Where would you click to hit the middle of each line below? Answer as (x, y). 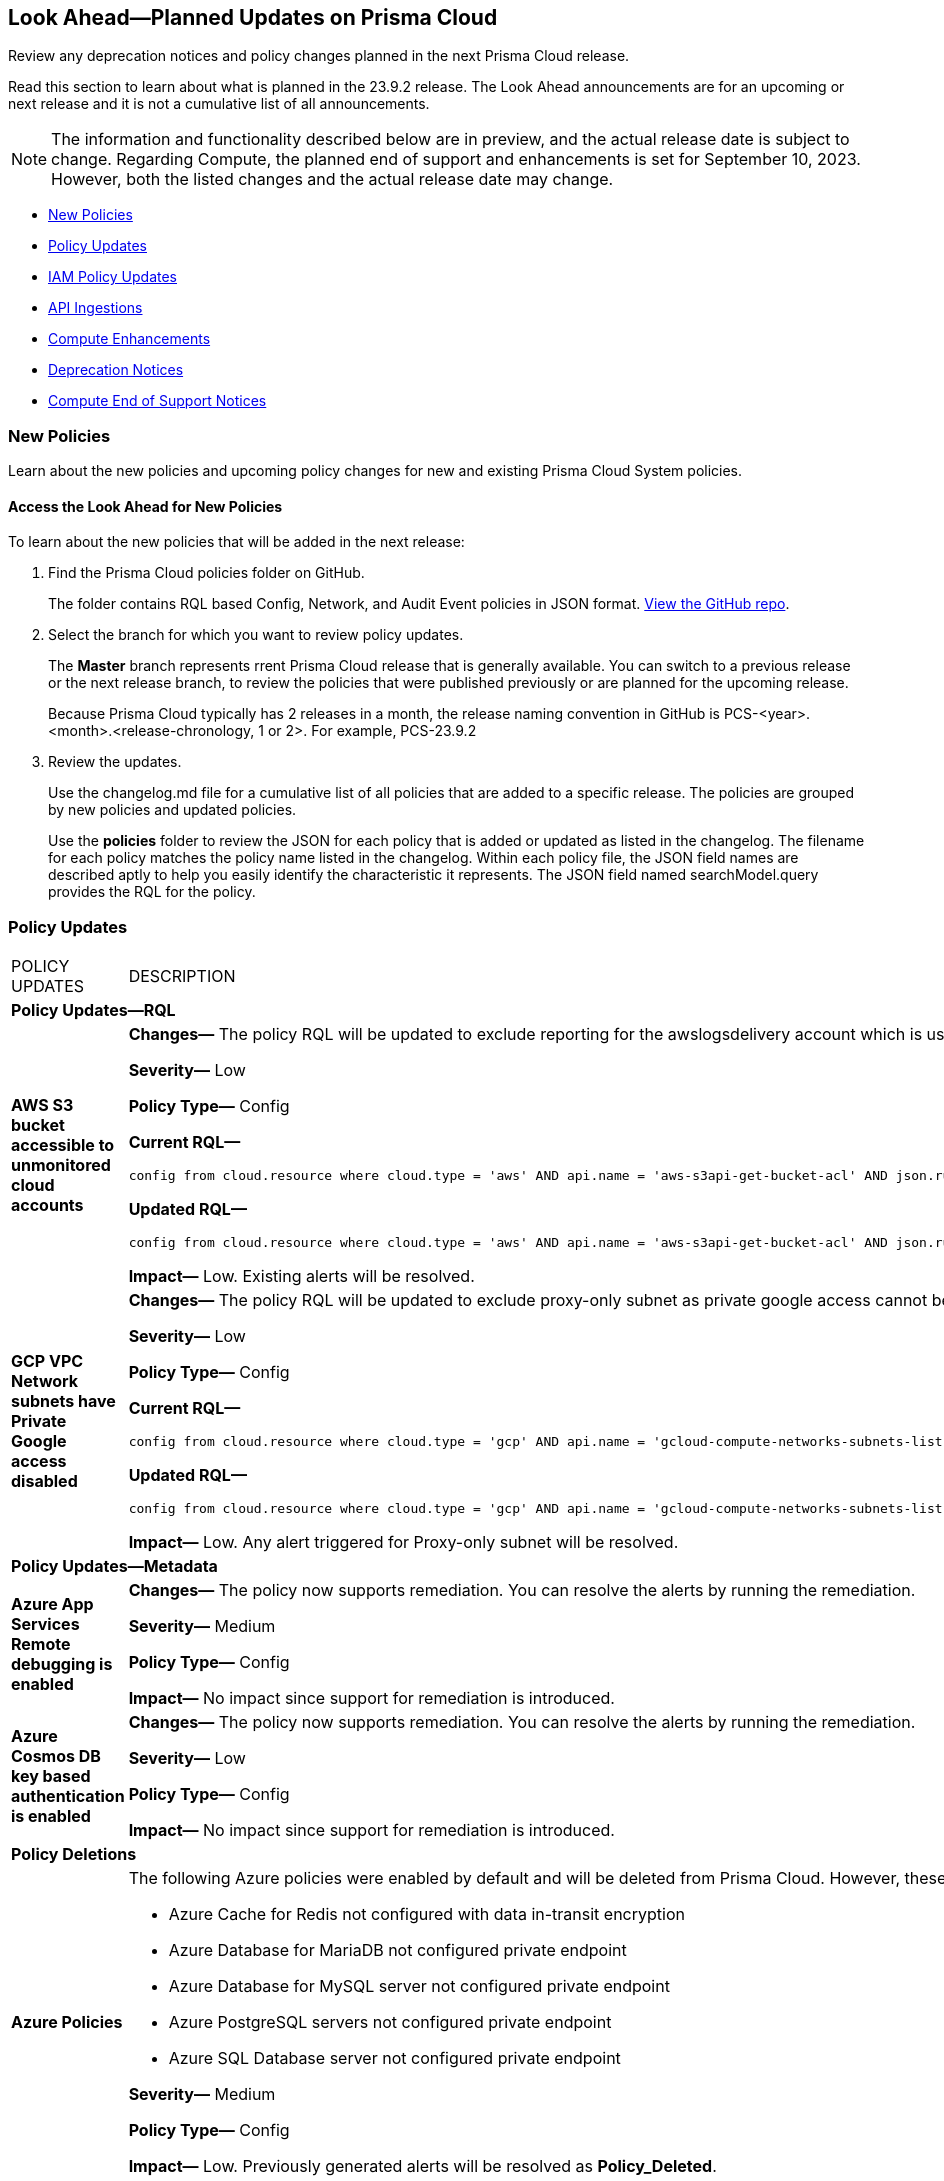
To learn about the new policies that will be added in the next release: (236, 542)
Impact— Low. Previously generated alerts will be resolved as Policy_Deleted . (422, 2166)
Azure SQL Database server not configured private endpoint (394, 2058)
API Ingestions (95, 308)
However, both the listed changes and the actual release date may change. (332, 179)
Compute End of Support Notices (157, 401)
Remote (41, 1644)
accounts (47, 1205)
